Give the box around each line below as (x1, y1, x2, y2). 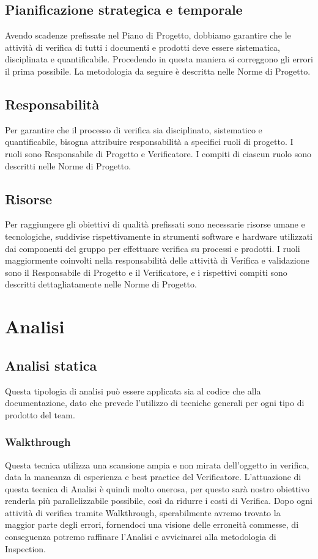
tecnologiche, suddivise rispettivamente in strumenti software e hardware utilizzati (5, 229, 313, 242)
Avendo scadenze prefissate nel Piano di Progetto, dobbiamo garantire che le (5, 29, 291, 42)
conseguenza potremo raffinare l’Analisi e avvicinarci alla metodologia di (5, 530, 276, 543)
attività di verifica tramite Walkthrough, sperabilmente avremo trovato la (5, 506, 281, 519)
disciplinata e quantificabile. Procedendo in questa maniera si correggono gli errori (5, 53, 313, 65)
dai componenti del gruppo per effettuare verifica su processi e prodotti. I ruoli (5, 242, 300, 254)
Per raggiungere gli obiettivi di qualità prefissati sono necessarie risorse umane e (5, 218, 305, 231)
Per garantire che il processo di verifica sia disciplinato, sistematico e (5, 123, 262, 136)
